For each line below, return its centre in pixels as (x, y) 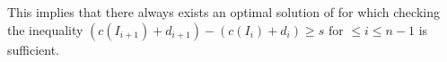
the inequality (45, 29)
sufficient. (34, 49)
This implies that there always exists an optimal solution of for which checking (223, 12)
